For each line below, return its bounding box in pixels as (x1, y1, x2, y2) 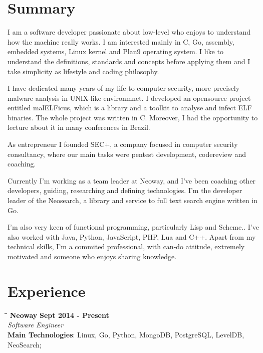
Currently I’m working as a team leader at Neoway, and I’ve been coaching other (8, 175, 255, 186)
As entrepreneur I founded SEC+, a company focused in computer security (8, 139, 238, 149)
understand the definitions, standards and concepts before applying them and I (8, 56, 250, 66)
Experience (8, 280, 86, 301)
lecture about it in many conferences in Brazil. (8, 122, 150, 132)
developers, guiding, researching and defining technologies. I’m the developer (8, 185, 242, 196)
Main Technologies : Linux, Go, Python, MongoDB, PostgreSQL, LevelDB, (8, 329, 244, 339)
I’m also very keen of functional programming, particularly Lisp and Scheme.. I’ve (8, 222, 259, 232)
